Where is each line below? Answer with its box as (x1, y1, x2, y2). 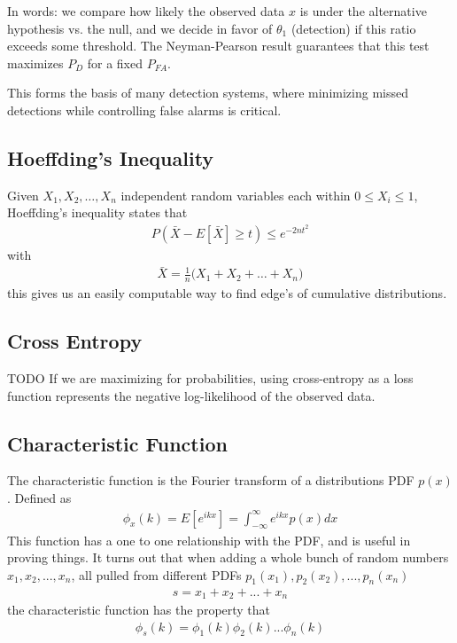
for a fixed (87, 53, 143, 72)
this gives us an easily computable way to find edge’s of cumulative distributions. (7, 284, 447, 302)
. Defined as (7, 489, 72, 507)
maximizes (7, 53, 64, 72)
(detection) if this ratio (290, 19, 416, 37)
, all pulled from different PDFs (71, 565, 242, 584)
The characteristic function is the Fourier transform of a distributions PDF (7, 471, 414, 490)
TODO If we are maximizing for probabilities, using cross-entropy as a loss (7, 369, 414, 388)
